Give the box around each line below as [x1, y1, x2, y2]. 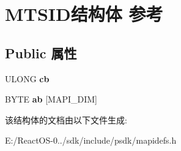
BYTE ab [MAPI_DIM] [5, 93, 97, 106]
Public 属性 [5, 43, 77, 62]
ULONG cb [5, 72, 50, 85]
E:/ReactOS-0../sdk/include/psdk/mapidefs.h [5, 134, 177, 147]
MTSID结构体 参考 [5, 1, 163, 26]
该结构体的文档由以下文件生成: [5, 113, 127, 126]
